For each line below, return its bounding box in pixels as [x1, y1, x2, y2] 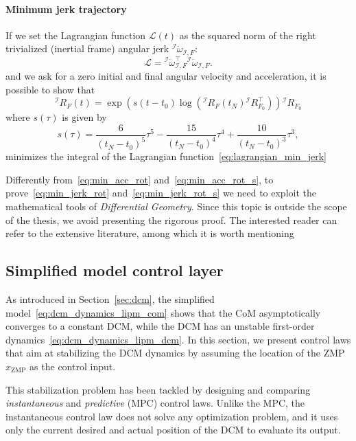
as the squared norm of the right [179, 27, 316, 42]
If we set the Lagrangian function [5, 27, 146, 42]
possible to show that [5, 82, 95, 96]
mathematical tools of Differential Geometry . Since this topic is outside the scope [5, 199, 347, 213]
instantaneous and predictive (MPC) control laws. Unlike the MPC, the [5, 396, 305, 410]
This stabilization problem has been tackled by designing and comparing [5, 382, 311, 396]
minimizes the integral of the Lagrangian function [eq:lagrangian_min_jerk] [5, 149, 327, 163]
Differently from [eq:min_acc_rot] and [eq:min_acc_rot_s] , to [5, 172, 274, 186]
